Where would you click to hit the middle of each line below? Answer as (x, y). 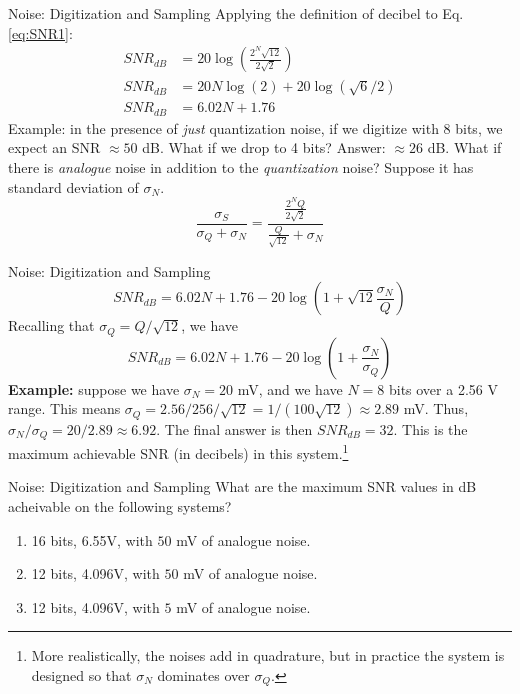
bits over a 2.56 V (443, 388)
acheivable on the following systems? (120, 505)
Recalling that (51, 325)
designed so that (81, 674)
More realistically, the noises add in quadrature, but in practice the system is (268, 655)
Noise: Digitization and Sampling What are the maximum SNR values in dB (242, 486)
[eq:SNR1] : (40, 32)
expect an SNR (54, 147)
